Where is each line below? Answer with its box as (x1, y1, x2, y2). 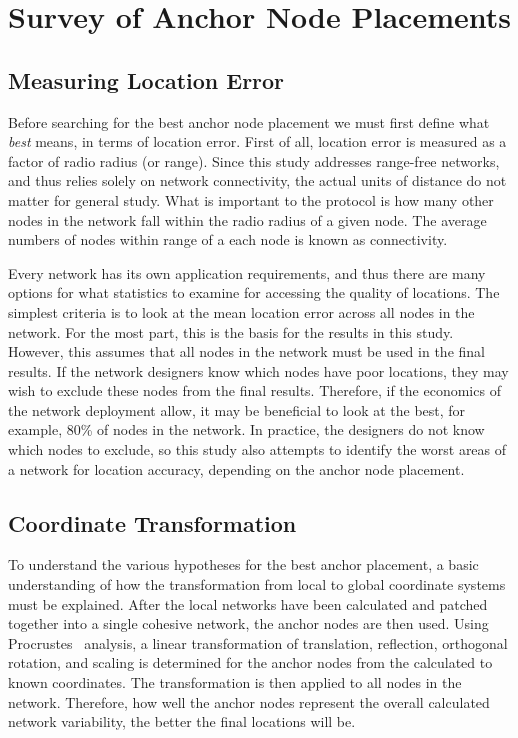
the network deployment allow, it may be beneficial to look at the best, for (8, 399, 466, 420)
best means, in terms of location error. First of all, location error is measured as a (8, 131, 507, 152)
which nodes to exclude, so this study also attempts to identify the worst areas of (8, 439, 507, 460)
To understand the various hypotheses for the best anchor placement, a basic (8, 554, 479, 575)
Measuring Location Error (8, 64, 285, 95)
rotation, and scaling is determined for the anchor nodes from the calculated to (8, 652, 493, 673)
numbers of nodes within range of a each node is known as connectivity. (8, 229, 448, 250)
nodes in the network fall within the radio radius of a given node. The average (8, 209, 487, 230)
